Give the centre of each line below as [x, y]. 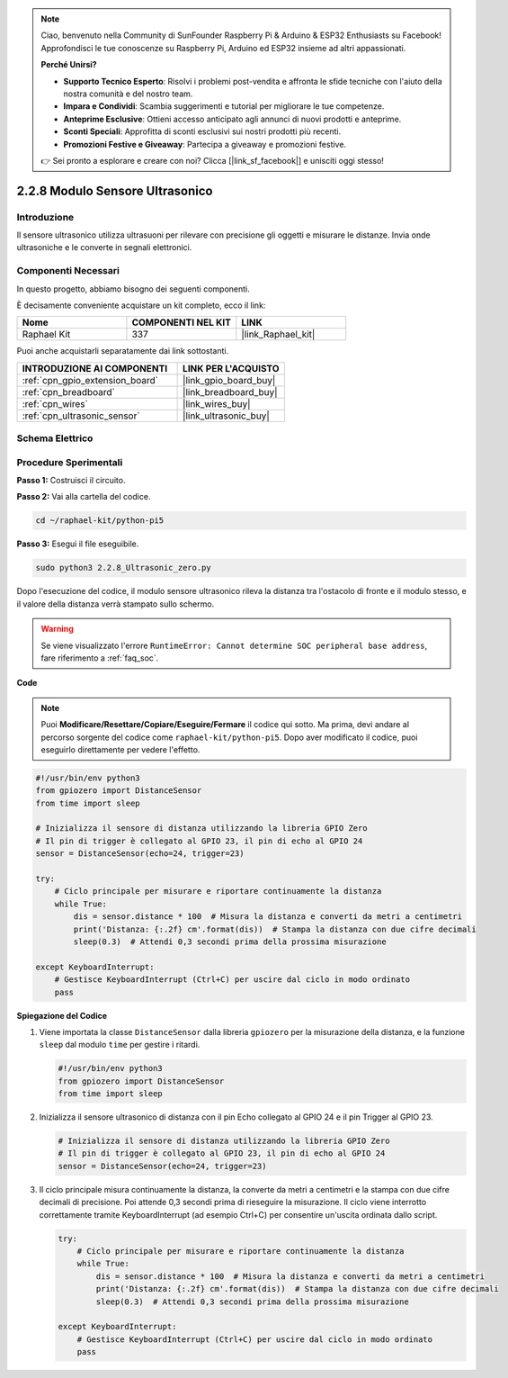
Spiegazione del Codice [62, 1015]
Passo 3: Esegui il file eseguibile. [78, 544]
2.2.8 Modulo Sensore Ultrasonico [115, 190]
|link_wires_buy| [217, 403]
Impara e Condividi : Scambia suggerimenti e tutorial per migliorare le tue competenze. [224, 106]
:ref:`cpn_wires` [55, 403]
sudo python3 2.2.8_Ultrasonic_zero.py [123, 568]
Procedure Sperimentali [70, 462]
